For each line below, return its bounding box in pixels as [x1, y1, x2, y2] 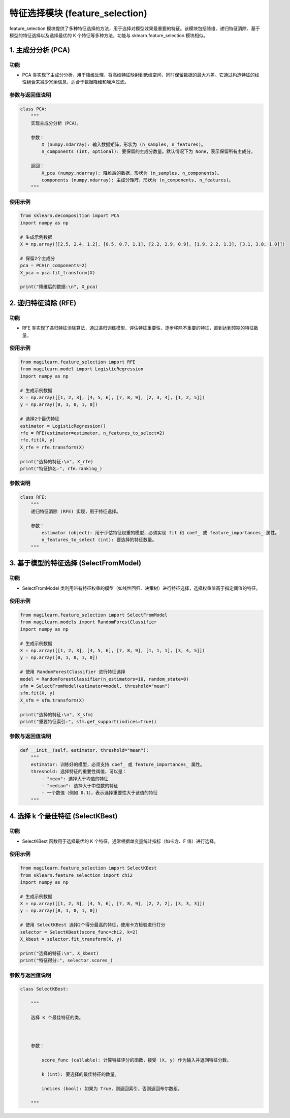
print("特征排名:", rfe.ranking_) [20, 465, 103, 471]
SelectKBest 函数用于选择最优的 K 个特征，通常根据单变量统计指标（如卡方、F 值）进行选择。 [22, 838, 218, 844]
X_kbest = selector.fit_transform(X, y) [20, 936, 122, 942]
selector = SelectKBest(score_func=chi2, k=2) [20, 929, 138, 935]
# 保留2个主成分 [20, 255, 55, 261]
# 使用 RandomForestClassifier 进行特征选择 [20, 669, 125, 675]
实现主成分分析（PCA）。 [30, 120, 81, 126]
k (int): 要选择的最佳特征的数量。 [41, 1072, 119, 1077]
